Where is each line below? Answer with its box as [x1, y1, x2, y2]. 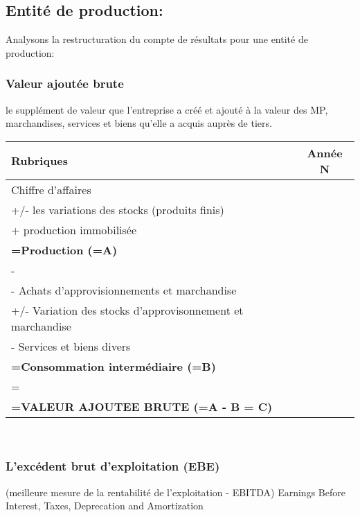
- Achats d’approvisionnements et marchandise [11, 281, 237, 298]
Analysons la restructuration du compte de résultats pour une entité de [6, 32, 308, 46]
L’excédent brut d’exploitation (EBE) [6, 457, 220, 475]
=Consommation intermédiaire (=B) [11, 358, 216, 374]
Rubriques [11, 152, 69, 169]
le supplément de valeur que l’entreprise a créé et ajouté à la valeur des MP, [6, 102, 328, 116]
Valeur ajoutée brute [6, 75, 124, 92]
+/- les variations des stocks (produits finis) [11, 201, 224, 218]
